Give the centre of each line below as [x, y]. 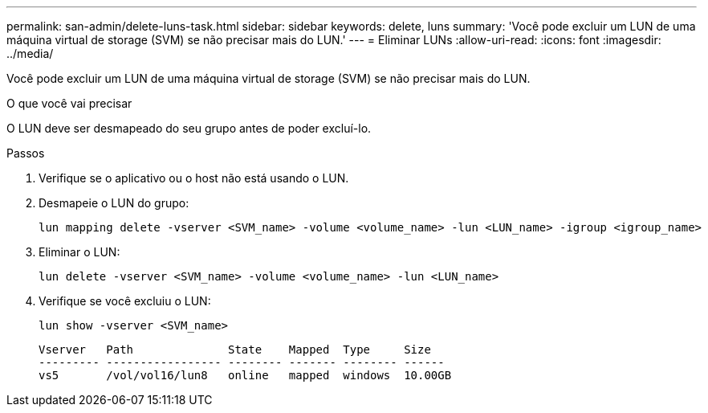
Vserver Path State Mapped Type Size [235, 350]
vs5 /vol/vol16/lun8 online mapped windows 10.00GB [245, 375]
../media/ [30, 53]
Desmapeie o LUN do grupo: [114, 203]
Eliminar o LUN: [79, 252]
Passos [26, 153]
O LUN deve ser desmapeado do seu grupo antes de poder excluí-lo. [189, 128]
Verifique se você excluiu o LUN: [125, 301]
